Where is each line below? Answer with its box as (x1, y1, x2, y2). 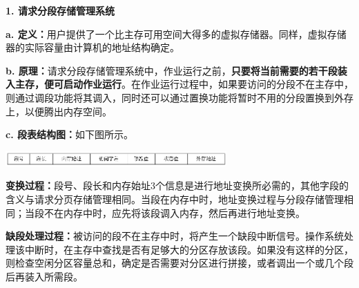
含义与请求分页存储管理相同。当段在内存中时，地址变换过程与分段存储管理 (6, 191, 344, 206)
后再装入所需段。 (6, 269, 83, 283)
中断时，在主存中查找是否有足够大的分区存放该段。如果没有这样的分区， (24, 242, 353, 256)
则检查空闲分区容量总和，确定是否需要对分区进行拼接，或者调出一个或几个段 (6, 256, 353, 270)
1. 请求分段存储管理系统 (6, 3, 115, 17)
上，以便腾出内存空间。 (6, 104, 112, 118)
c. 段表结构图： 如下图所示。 (6, 127, 133, 142)
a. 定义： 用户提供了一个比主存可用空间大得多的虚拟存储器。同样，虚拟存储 (6, 26, 347, 41)
